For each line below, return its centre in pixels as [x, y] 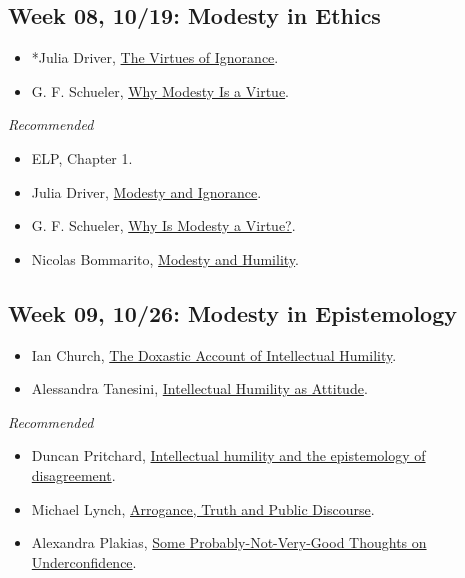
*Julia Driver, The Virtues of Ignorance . [155, 57]
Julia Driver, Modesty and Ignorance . [146, 191]
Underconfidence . [84, 561]
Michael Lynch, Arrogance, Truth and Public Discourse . [203, 508]
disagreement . [73, 474]
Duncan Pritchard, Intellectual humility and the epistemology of [228, 455]
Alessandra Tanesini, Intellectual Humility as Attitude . [199, 388]
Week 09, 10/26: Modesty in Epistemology [233, 312]
